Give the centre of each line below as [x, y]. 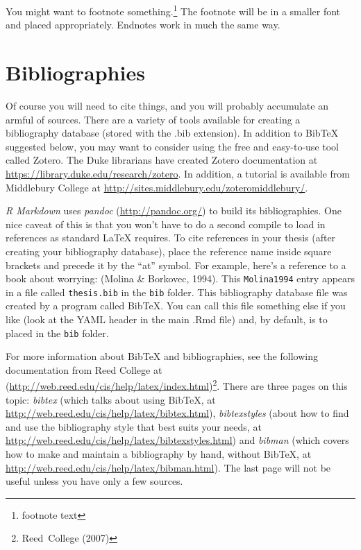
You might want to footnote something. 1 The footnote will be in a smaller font [173, 10]
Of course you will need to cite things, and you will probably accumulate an [167, 105]
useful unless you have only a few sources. [94, 481]
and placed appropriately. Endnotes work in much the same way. [143, 25]
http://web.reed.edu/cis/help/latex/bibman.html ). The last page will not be [168, 467]
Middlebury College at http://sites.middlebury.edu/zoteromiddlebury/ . [157, 187]
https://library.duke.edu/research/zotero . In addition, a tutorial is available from [178, 173]
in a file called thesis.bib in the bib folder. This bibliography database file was [177, 292]
